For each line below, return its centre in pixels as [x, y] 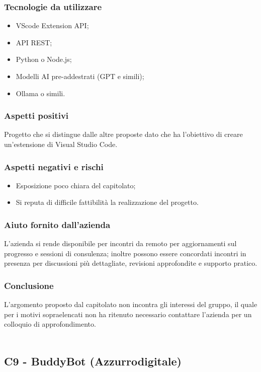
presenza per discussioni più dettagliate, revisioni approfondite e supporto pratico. [131, 263]
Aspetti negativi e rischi [54, 166]
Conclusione [29, 285]
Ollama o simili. [40, 93]
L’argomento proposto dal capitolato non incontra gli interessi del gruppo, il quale [131, 304]
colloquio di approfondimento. [50, 324]
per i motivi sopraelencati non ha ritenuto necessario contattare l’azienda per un [128, 314]
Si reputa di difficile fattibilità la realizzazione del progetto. [107, 202]
